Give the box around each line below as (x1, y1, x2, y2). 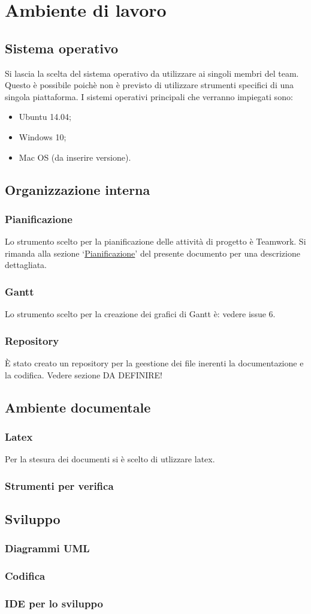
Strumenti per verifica (5, 478, 114, 493)
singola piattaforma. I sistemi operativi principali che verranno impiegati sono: (5, 90, 293, 103)
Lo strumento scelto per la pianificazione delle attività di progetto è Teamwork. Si (5, 235, 306, 248)
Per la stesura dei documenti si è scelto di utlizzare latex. (5, 453, 215, 465)
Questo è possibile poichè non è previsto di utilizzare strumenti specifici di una (5, 79, 294, 91)
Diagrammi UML (5, 541, 90, 556)
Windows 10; (19, 130, 67, 143)
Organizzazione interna (5, 180, 150, 198)
